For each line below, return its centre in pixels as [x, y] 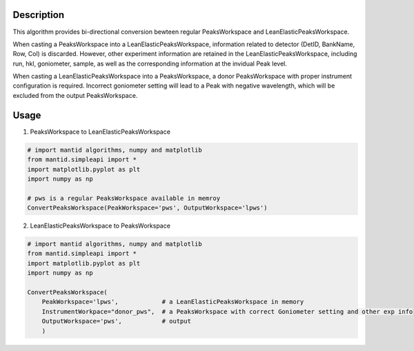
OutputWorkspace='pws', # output [116, 321]
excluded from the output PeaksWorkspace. [75, 95]
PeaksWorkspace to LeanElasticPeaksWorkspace [100, 132]
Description [39, 15]
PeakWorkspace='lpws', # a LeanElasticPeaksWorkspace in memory [173, 302]
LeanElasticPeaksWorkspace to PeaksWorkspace [100, 226]
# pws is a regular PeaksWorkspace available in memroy [124, 198]
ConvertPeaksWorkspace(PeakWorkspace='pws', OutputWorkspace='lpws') [147, 208]
